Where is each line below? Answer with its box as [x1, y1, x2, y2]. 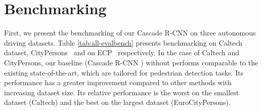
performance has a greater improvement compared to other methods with [4, 77, 232, 88]
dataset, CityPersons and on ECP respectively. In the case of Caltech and [4, 47, 240, 58]
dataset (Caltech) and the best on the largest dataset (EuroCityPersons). [4, 97, 231, 107]
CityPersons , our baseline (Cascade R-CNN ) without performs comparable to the [4, 57, 258, 67]
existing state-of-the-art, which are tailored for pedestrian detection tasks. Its [4, 67, 244, 78]
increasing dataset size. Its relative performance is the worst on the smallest [4, 87, 239, 97]
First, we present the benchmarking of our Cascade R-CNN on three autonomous [4, 27, 256, 38]
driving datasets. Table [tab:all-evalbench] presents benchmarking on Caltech [4, 37, 243, 48]
